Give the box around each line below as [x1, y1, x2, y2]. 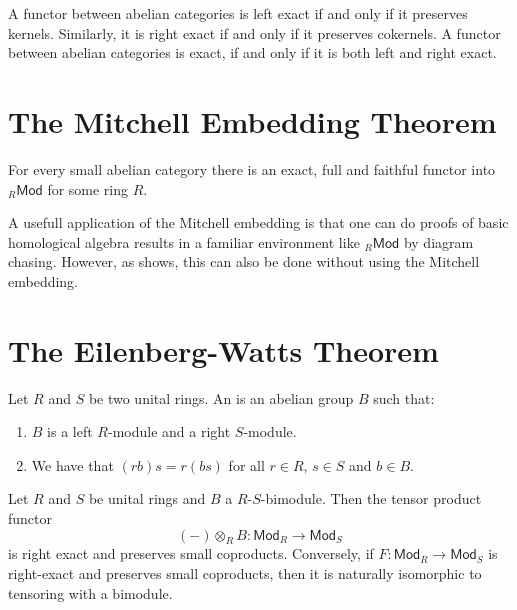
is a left [47, 421, 93, 442]
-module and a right [107, 421, 231, 442]
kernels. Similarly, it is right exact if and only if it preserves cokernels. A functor [8, 22, 501, 43]
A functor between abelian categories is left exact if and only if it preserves [8, 3, 468, 23]
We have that [31, 454, 114, 475]
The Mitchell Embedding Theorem [8, 100, 497, 141]
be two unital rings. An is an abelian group [88, 387, 354, 408]
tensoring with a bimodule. [8, 582, 173, 603]
